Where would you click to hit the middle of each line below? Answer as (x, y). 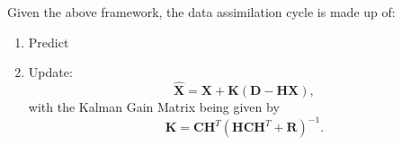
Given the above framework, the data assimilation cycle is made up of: (201, 12)
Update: (50, 72)
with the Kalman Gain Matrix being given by (154, 107)
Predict (49, 42)
